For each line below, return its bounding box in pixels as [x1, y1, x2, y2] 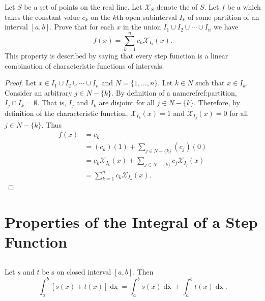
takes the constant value [5, 11, 80, 22]
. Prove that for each [49, 21, 114, 32]
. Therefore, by [194, 97, 240, 108]
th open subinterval [116, 11, 177, 22]
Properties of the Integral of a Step [5, 212, 258, 232]
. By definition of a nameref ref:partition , [111, 87, 237, 98]
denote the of [156, 2, 198, 12]
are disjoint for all [99, 97, 155, 108]
